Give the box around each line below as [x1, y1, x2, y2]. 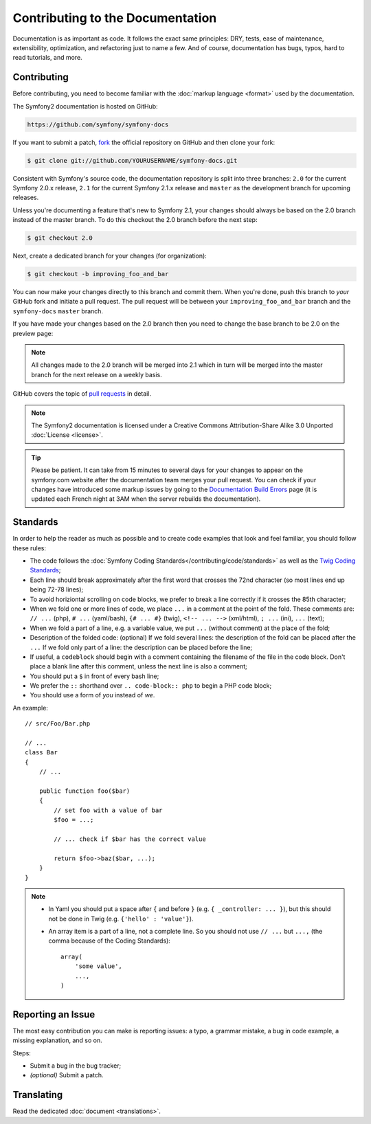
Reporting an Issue [12, 1009, 95, 1020]
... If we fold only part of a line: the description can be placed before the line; [30, 643, 253, 651]
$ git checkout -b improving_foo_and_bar [27, 270, 169, 278]
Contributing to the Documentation [12, 10, 217, 25]
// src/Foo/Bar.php [25, 720, 91, 728]
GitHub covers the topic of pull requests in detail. [12, 390, 151, 398]
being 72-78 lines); [30, 585, 84, 594]
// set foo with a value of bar [54, 806, 163, 814]
